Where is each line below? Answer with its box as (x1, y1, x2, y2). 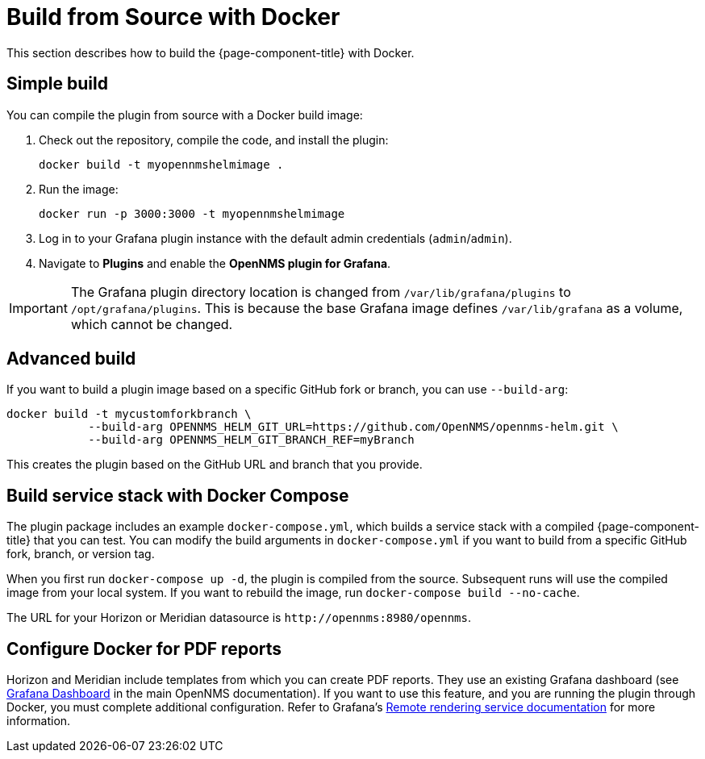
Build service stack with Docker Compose (6, 485, 349, 506)
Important (9, 299, 68, 316)
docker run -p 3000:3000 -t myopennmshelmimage (39, 206, 345, 220)
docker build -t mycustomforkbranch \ (6, 407, 252, 421)
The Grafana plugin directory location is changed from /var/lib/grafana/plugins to (70, 283, 571, 300)
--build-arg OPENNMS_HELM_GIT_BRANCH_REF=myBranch (88, 433, 415, 447)
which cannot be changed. (70, 315, 233, 332)
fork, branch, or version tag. (6, 547, 155, 561)
